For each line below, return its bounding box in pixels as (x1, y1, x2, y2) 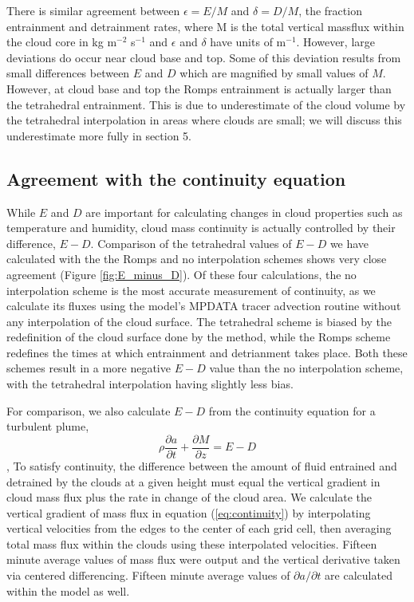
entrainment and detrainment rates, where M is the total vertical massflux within (6, 18, 404, 34)
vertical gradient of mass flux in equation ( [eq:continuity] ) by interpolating (6, 504, 371, 521)
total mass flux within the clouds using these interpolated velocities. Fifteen (6, 535, 377, 552)
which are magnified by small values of (179, 65, 369, 81)
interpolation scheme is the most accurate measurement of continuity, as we (6, 281, 376, 298)
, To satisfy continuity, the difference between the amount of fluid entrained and (6, 457, 397, 474)
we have (329, 234, 369, 251)
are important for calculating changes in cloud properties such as (85, 203, 403, 220)
